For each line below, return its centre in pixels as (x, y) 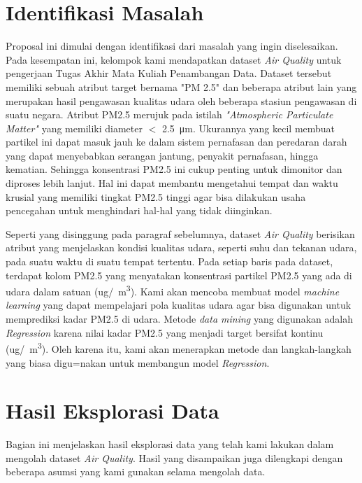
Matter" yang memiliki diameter (74, 128)
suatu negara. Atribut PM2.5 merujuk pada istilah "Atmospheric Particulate (169, 114)
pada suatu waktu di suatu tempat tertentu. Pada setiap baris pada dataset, (169, 261)
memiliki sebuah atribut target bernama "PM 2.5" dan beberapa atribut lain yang (181, 86)
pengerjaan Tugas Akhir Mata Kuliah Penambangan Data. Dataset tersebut (169, 73)
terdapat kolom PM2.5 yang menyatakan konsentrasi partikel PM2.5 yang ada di (179, 275)
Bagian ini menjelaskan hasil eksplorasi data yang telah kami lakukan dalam (170, 444)
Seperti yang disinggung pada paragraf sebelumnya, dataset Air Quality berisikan (180, 233)
